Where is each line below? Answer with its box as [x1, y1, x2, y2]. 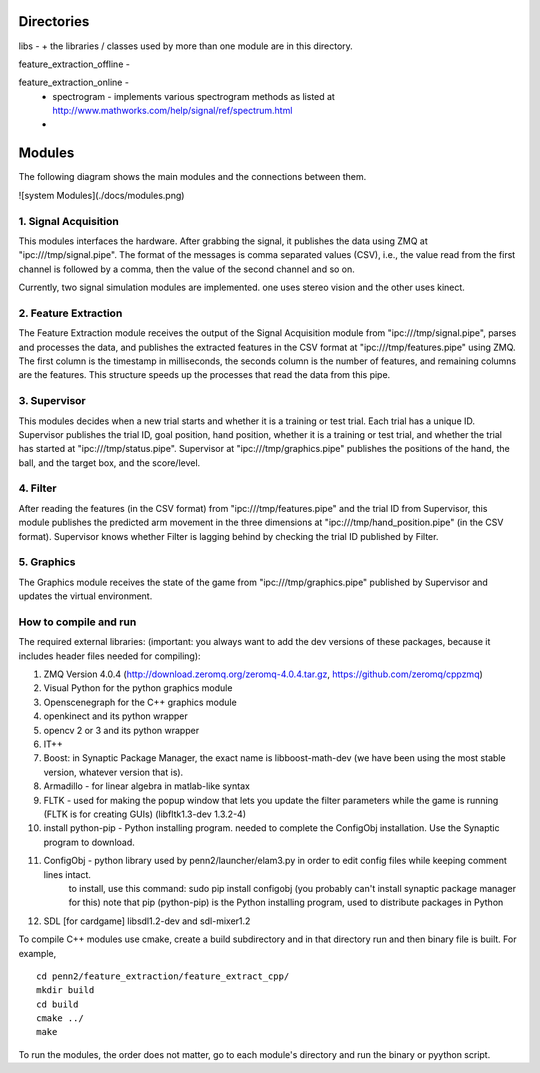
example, [18, 947, 57, 959]
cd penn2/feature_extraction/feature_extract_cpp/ [36, 970, 290, 982]
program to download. [43, 836, 135, 848]
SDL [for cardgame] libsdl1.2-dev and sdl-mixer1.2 [43, 915, 251, 927]
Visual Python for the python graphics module [43, 682, 233, 694]
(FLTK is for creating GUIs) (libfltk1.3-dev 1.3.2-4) [43, 808, 247, 820]
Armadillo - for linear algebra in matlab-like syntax [43, 780, 250, 792]
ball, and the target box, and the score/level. [18, 456, 201, 469]
